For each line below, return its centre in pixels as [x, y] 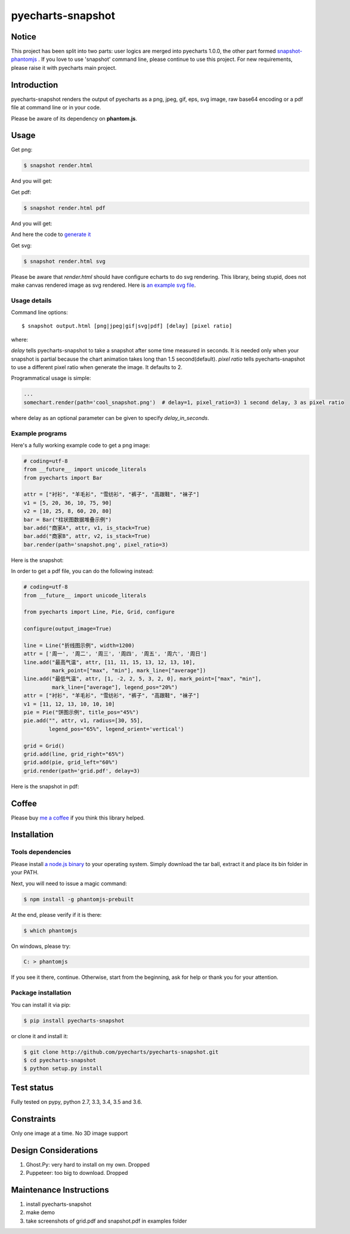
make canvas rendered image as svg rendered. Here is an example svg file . [103, 285]
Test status [32, 1087]
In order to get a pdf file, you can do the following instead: [82, 571]
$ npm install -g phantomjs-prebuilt [79, 899]
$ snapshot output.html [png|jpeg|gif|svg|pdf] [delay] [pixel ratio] [127, 326]
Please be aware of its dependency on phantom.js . [74, 118]
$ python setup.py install [63, 1069]
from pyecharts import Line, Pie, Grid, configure [99, 612]
